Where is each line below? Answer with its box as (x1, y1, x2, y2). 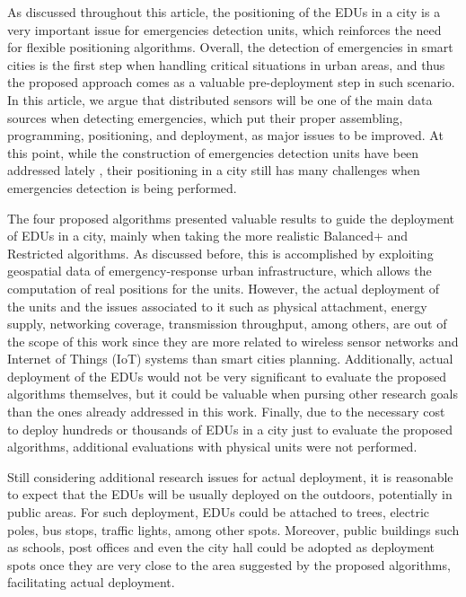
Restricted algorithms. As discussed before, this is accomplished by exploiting (7, 243, 434, 262)
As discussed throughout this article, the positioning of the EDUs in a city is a (7, 3, 441, 21)
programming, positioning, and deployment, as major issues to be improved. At (7, 126, 444, 145)
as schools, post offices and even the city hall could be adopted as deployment (7, 538, 435, 557)
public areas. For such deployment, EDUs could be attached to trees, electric (7, 503, 430, 522)
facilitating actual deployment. (7, 573, 175, 592)
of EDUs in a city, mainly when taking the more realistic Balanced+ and (7, 226, 409, 245)
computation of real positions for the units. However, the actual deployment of (7, 278, 440, 297)
